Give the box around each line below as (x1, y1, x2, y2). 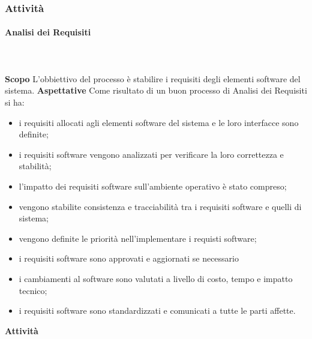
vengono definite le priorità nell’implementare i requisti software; (19, 232, 257, 244)
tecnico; (19, 284, 47, 296)
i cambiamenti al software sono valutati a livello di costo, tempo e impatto (19, 272, 293, 284)
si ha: (5, 96, 25, 109)
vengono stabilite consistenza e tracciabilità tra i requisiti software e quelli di (19, 200, 302, 212)
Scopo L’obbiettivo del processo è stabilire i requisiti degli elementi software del (5, 72, 301, 85)
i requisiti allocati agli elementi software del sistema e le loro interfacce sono (19, 116, 299, 128)
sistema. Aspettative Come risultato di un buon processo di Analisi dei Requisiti (5, 84, 307, 97)
